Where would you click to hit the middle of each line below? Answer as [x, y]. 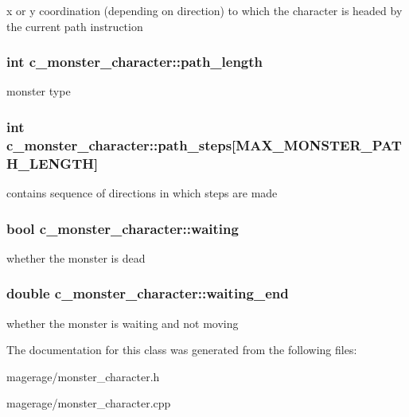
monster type [39, 91]
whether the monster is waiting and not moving [123, 323]
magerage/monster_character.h [83, 376]
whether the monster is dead [76, 257]
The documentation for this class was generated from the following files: [182, 350]
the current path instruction [75, 26]
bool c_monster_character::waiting [123, 228]
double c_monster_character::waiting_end [148, 293]
